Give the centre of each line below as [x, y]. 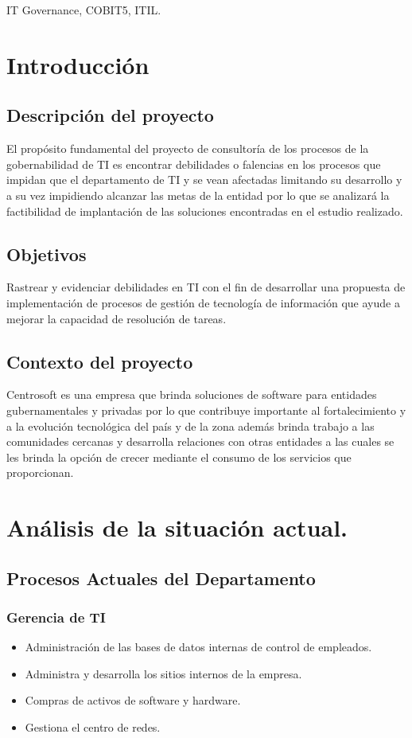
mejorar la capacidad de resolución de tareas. [117, 318]
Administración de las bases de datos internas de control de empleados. [198, 647]
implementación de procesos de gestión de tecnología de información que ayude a [203, 302]
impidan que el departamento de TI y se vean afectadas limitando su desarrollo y [204, 180]
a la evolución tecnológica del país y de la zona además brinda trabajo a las [190, 426]
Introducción [78, 64]
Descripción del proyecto [110, 115]
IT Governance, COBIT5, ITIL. [84, 10]
